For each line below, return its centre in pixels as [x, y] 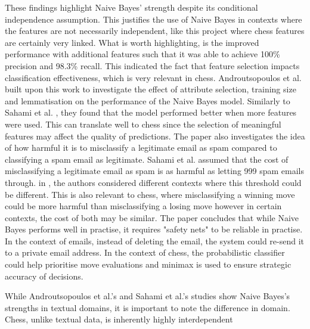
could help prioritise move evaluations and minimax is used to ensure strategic [148, 264]
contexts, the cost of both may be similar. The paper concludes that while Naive [152, 217]
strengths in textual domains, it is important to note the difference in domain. [148, 307]
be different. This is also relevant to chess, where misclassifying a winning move [150, 194]
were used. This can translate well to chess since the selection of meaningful [143, 124]
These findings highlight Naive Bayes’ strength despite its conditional [131, 7]
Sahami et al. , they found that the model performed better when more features [151, 112]
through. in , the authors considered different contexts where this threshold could [153, 182]
